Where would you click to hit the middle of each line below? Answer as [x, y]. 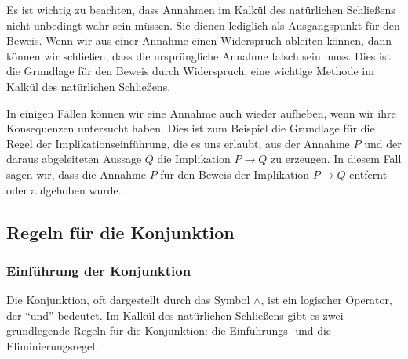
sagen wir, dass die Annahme [76, 174]
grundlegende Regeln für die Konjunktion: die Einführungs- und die [169, 330]
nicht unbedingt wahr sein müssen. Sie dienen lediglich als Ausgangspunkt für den [203, 25]
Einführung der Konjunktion [99, 270]
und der [383, 143]
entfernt [368, 174]
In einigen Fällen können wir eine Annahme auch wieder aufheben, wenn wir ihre [201, 112]
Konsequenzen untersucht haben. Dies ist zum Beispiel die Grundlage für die [191, 128]
